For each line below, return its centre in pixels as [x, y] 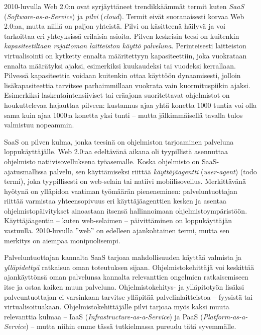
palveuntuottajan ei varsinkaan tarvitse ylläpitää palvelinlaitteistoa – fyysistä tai [128, 296]
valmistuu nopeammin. [39, 125]
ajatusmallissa [26, 171]
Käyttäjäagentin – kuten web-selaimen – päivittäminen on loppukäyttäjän [118, 220]
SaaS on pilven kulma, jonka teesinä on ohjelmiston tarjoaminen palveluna [119, 141]
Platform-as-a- [225, 316]
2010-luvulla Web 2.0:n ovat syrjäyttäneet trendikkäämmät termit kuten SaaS [124, 6]
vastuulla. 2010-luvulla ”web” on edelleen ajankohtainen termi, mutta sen [117, 230]
